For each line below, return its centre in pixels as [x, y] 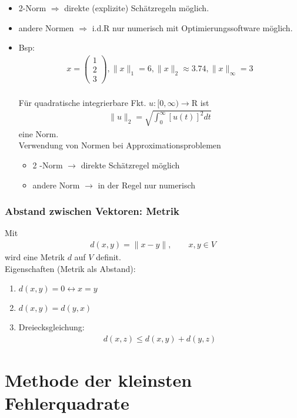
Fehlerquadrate [67, 403]
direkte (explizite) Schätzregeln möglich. [137, 8]
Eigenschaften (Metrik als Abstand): [70, 268]
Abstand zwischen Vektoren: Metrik [92, 211]
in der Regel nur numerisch [147, 185]
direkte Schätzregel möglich [130, 165]
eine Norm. [39, 133]
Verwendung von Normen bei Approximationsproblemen [120, 145]
